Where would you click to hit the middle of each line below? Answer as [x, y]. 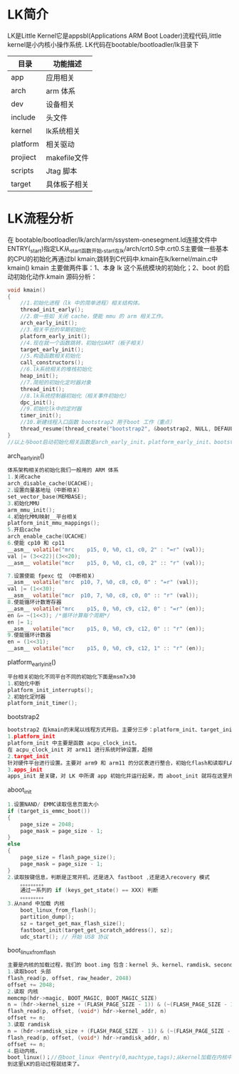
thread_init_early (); [52, 310]
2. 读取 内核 [23, 991]
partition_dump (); [47, 917]
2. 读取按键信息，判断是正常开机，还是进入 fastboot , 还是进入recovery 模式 [108, 877]
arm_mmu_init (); [31, 510]
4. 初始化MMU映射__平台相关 [43, 516]
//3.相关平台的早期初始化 [53, 329]
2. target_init [28, 756]
